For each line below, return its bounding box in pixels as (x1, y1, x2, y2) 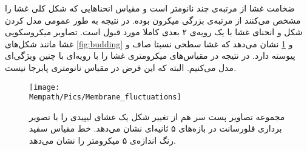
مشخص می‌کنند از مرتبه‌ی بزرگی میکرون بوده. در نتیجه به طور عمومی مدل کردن (5, 13, 301, 26)
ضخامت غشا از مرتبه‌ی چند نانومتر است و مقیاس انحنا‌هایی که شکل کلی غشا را (5, 2, 295, 14)
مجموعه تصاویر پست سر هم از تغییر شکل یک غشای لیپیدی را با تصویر (29, 110, 285, 122)
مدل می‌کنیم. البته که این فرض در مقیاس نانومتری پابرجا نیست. (5, 61, 237, 73)
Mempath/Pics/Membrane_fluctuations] (29, 93, 181, 102)
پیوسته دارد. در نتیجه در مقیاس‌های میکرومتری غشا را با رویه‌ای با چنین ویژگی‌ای (5, 49, 295, 62)
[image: (29, 82, 60, 92)
